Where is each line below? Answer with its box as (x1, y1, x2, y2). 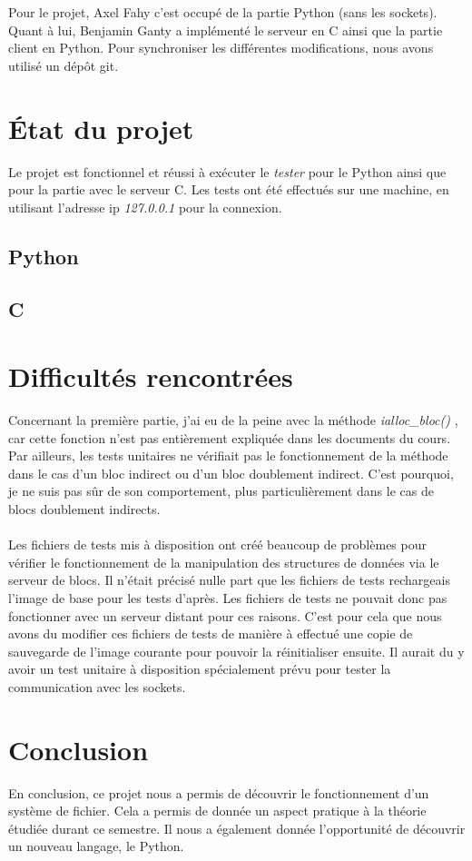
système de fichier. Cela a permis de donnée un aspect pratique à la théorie (8, 801, 427, 820)
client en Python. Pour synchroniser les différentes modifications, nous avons (8, 38, 434, 57)
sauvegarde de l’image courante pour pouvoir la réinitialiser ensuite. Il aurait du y (8, 641, 465, 660)
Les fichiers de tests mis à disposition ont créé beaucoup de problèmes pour (8, 535, 427, 554)
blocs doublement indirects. (8, 499, 161, 518)
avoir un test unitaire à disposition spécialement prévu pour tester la (8, 659, 391, 678)
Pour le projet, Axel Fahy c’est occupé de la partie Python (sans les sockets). (8, 3, 438, 21)
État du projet (8, 109, 194, 146)
